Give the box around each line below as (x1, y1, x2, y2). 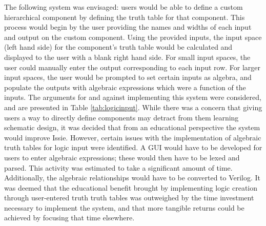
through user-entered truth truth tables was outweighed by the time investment (4, 192, 254, 203)
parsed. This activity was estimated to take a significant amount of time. (4, 162, 233, 173)
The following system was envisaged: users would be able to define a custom (4, 2, 243, 12)
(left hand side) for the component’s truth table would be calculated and (4, 42, 233, 52)
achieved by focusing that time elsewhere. (4, 212, 135, 223)
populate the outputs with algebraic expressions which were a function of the (4, 81, 246, 92)
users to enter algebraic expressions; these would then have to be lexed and (4, 152, 240, 162)
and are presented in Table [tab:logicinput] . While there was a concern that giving (4, 101, 262, 112)
